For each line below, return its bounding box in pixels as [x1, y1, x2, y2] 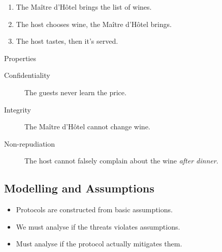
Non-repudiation [4, 138, 55, 149]
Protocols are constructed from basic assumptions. [16, 204, 173, 215]
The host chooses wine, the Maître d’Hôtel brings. [16, 18, 172, 29]
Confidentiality [4, 70, 50, 80]
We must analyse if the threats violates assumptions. [16, 221, 180, 232]
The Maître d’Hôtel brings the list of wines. [16, 2, 152, 12]
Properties [4, 52, 36, 63]
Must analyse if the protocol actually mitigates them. [16, 238, 182, 249]
